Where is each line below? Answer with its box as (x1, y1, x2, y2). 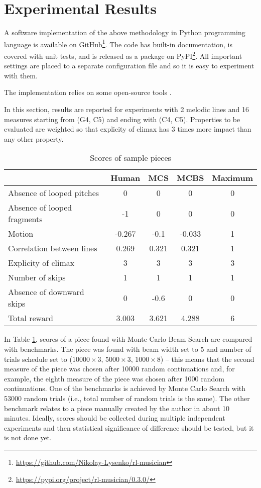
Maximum (212, 172, 253, 184)
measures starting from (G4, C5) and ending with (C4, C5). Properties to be (4, 114, 240, 124)
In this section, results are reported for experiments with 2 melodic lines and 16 (4, 104, 249, 114)
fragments (8, 213, 43, 225)
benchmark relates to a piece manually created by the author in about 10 (4, 403, 230, 413)
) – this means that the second (160, 353, 254, 364)
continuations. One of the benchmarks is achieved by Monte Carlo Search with (4, 383, 246, 394)
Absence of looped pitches (8, 187, 99, 199)
